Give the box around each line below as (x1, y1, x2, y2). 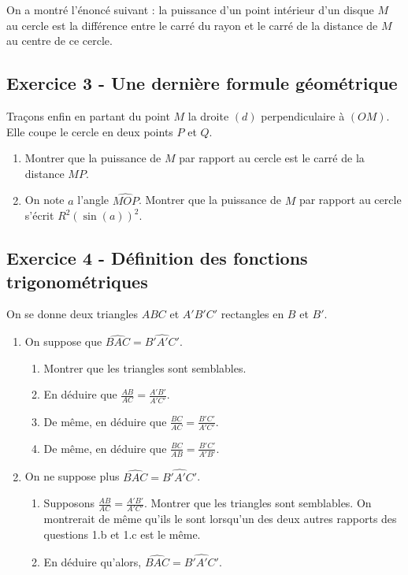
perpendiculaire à (261, 107, 345, 124)
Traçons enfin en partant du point (6, 107, 170, 124)
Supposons (43, 495, 95, 511)
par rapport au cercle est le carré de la (179, 150, 365, 166)
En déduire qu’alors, (43, 553, 142, 569)
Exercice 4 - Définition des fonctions (6, 246, 308, 270)
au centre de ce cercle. (6, 32, 113, 49)
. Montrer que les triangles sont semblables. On (143, 495, 372, 511)
